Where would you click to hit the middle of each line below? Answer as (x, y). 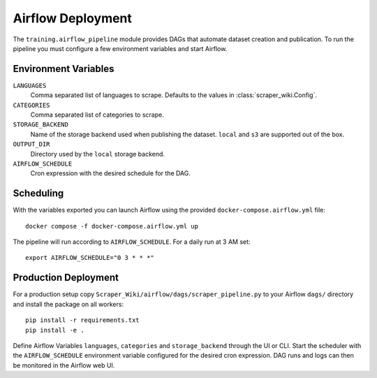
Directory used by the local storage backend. (98, 154)
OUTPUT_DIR (31, 144)
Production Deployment (66, 278)
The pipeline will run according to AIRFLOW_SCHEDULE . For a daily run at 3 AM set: (132, 242)
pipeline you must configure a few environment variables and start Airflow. (120, 48)
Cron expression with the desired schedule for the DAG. (111, 173)
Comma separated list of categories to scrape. (97, 115)
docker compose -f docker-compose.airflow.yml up (112, 226)
